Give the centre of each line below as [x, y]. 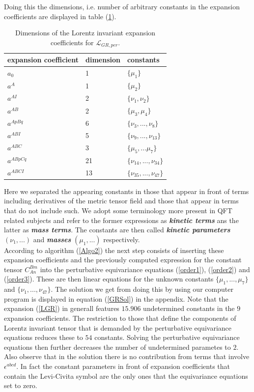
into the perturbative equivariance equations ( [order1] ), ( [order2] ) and [145, 269]
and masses [52, 239]
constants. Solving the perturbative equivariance [167, 337]
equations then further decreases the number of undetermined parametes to [117, 347]
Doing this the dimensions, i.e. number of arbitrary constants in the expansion [122, 6]
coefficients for [72, 42]
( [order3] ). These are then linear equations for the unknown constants [109, 279]
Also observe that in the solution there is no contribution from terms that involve [127, 356]
